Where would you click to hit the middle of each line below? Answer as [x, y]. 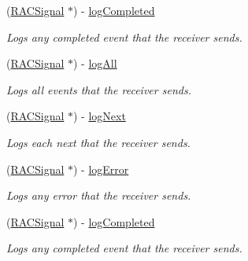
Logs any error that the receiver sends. [99, 195]
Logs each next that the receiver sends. [98, 142]
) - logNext [100, 116]
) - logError [101, 169]
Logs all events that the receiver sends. [99, 89]
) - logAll [95, 63]
